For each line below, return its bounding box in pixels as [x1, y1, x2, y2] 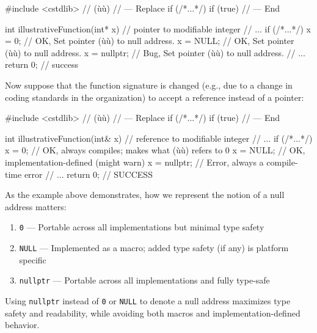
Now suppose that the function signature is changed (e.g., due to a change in [5, 78, 293, 91]
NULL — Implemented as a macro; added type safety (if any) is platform [19, 241, 289, 254]
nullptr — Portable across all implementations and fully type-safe [19, 274, 270, 287]
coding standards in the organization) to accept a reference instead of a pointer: [5, 90, 304, 103]
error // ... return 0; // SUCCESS [24, 167, 153, 180]
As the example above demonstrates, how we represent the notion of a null [5, 188, 285, 201]
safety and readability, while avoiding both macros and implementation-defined [5, 306, 301, 319]
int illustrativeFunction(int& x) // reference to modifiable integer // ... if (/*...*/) [5, 131, 313, 144]
